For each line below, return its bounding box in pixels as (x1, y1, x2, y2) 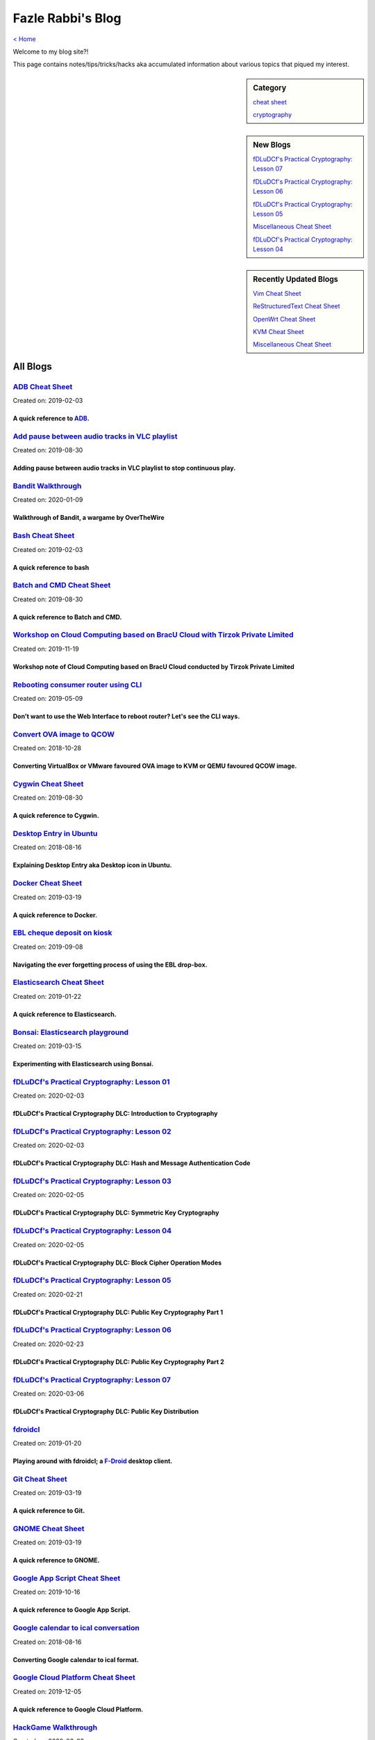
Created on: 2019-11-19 (12, 644, 79, 653)
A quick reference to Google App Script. (12, 1606, 131, 1614)
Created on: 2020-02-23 (12, 1340, 84, 1348)
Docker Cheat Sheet (12, 878, 83, 888)
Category (253, 83, 287, 93)
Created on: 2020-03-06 (12, 1389, 85, 1398)
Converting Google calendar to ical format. (12, 1655, 139, 1663)
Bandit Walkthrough (12, 481, 82, 491)
